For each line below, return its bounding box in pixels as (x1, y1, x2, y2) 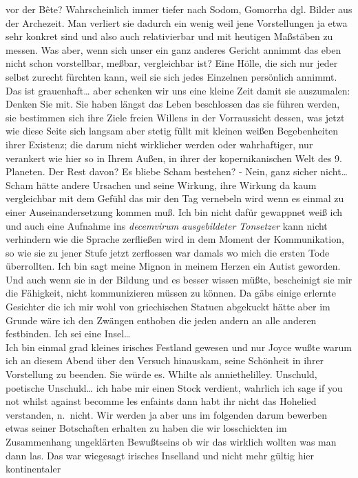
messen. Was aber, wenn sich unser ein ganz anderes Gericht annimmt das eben (6, 42, 341, 57)
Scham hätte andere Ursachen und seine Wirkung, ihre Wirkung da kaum (6, 177, 317, 192)
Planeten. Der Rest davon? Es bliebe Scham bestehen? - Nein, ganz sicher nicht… (6, 164, 348, 179)
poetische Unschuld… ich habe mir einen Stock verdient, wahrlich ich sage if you (6, 380, 343, 395)
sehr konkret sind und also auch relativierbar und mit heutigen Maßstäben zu (6, 29, 333, 43)
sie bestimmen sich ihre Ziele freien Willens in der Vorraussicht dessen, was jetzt (6, 110, 345, 124)
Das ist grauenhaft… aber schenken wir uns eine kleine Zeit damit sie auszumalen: (6, 83, 350, 97)
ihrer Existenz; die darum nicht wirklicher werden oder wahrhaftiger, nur (6, 137, 313, 151)
